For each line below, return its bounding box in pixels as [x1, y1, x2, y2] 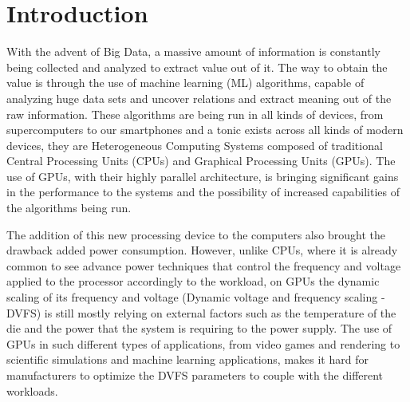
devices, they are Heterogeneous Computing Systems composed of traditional [6, 136, 383, 153]
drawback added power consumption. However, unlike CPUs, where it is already [6, 242, 398, 258]
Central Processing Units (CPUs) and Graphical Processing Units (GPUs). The [6, 152, 396, 169]
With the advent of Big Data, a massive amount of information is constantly [6, 43, 380, 60]
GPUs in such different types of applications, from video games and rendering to [6, 335, 400, 352]
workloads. [6, 382, 58, 399]
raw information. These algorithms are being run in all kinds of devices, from [6, 105, 384, 122]
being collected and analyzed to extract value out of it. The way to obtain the [6, 58, 388, 75]
